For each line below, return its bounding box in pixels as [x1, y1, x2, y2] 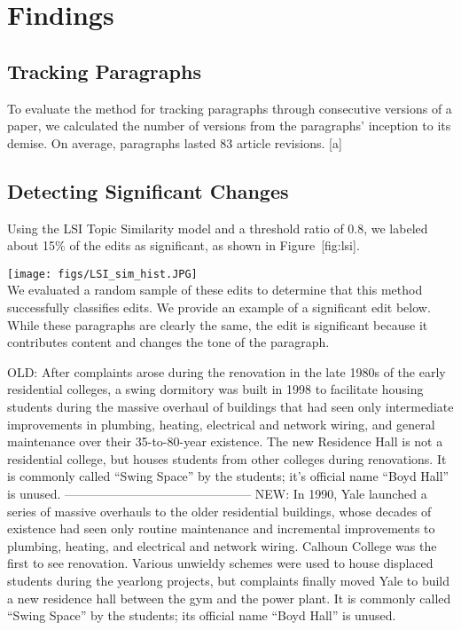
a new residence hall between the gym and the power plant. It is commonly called [7, 588, 451, 607]
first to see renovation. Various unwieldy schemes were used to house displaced [7, 554, 434, 572]
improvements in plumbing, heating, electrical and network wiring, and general [7, 414, 435, 433]
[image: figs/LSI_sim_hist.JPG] [7, 267, 198, 280]
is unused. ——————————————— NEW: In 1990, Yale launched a [7, 484, 427, 502]
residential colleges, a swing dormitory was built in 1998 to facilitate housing [7, 380, 424, 398]
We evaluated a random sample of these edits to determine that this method [7, 280, 423, 299]
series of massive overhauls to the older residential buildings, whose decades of [7, 501, 432, 520]
